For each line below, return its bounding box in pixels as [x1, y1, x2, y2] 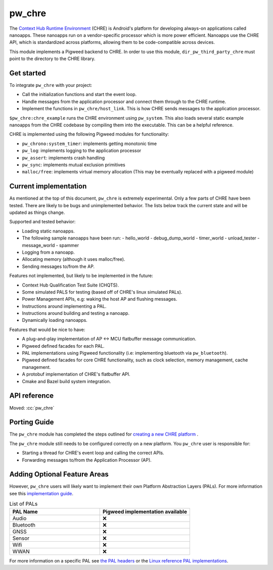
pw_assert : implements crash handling [22, 155, 105, 161]
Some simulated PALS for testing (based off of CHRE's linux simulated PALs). [22, 289, 183, 295]
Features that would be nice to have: [9, 326, 85, 332]
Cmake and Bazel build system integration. [22, 378, 111, 384]
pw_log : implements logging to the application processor [22, 148, 142, 154]
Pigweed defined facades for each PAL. [22, 343, 105, 349]
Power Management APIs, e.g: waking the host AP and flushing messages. [22, 296, 177, 302]
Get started [9, 69, 46, 77]
